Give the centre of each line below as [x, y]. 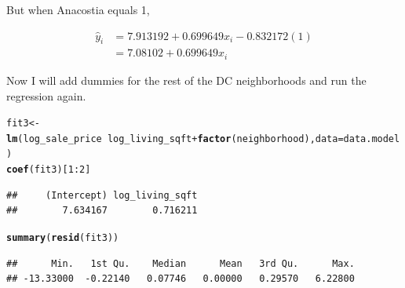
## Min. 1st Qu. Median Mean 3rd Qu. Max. [181, 263]
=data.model [369, 139]
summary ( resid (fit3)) [63, 237]
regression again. [46, 95]
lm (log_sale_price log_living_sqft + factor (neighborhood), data [172, 139]
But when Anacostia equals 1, [78, 9]
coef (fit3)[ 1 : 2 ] [49, 170]
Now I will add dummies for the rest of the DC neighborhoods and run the [186, 80]
